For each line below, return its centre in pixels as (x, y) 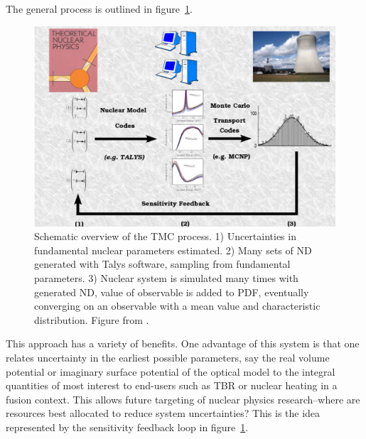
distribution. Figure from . (92, 319)
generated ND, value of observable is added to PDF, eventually (172, 292)
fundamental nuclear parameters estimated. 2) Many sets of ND (173, 250)
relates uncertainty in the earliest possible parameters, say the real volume (168, 357)
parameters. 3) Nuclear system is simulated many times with (166, 277)
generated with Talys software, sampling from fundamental (162, 264)
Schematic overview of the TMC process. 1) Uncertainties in (165, 236)
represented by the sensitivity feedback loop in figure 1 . (127, 427)
